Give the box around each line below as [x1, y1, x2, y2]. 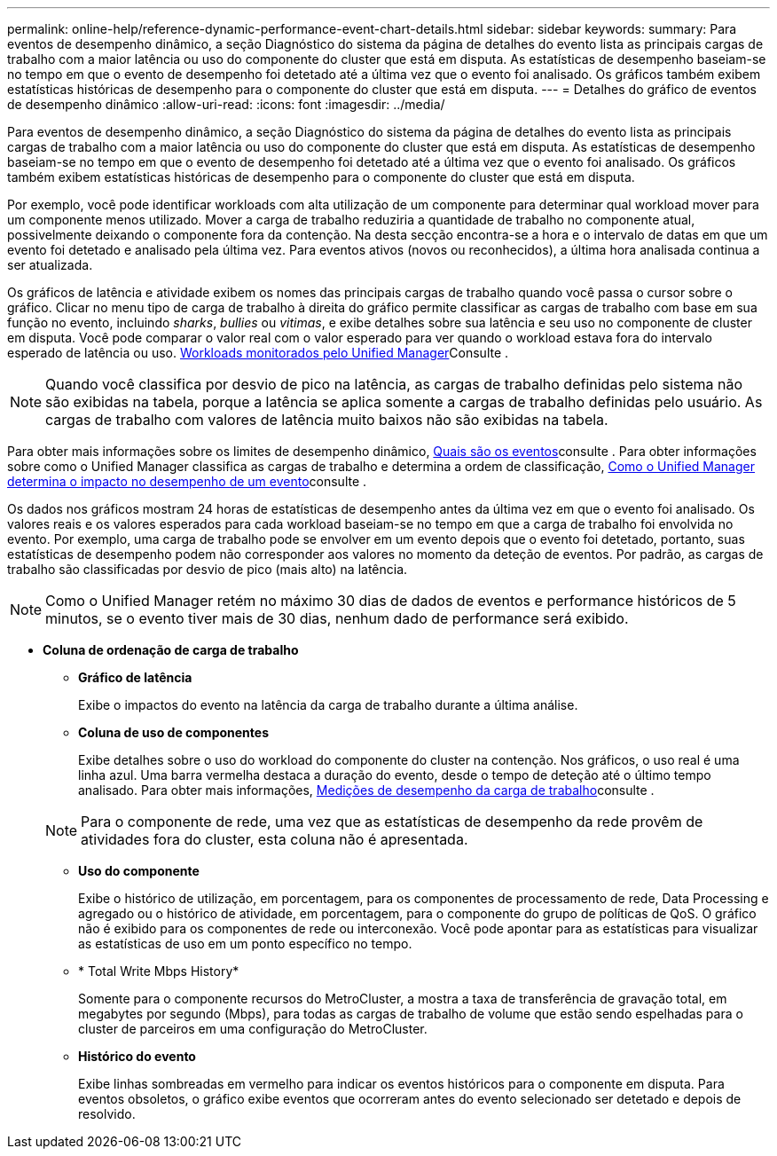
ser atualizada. [7, 257, 93, 272]
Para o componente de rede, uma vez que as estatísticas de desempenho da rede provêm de [81, 813, 703, 830]
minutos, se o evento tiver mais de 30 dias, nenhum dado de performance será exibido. [45, 609, 629, 627]
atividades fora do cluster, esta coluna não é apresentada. [81, 830, 468, 848]
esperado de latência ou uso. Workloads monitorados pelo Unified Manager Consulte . [7, 345, 509, 360]
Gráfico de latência [78, 670, 192, 685]
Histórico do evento [78, 1049, 196, 1064]
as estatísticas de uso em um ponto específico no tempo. [78, 936, 412, 951]
